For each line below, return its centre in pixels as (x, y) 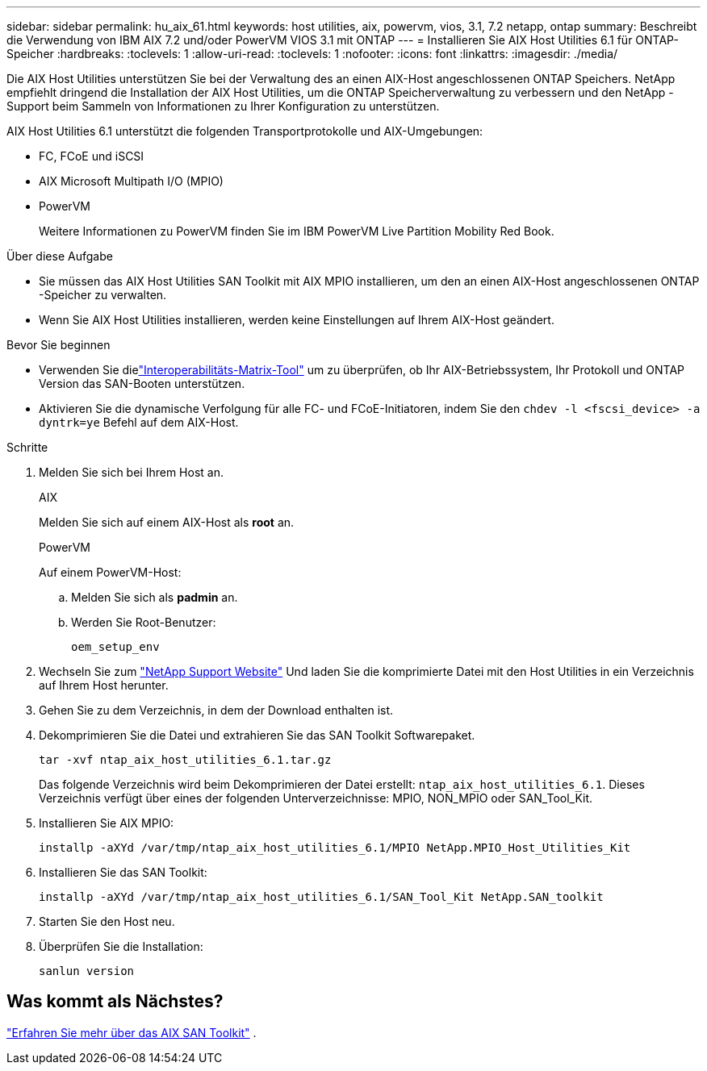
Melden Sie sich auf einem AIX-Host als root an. (167, 522)
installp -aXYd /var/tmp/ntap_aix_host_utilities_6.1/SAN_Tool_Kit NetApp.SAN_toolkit (321, 897)
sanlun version (87, 971)
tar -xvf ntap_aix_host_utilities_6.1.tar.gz (185, 760)
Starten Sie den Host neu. (107, 921)
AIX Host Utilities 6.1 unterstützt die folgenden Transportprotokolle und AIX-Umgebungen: (245, 131)
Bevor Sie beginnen (59, 345)
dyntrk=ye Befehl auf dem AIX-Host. (139, 422)
